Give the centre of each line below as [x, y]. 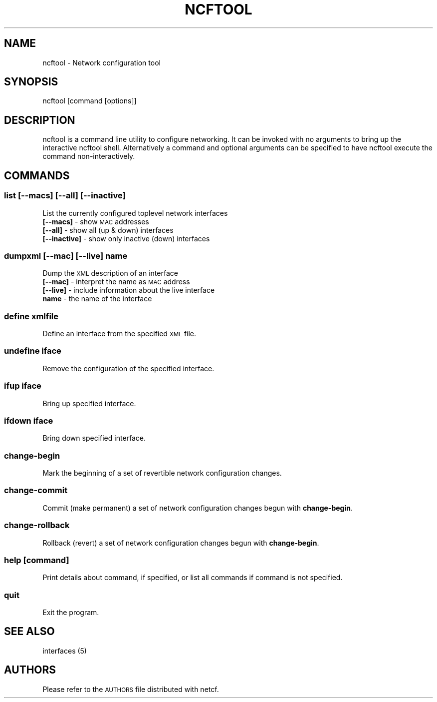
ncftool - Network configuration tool [102, 62]
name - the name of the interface [97, 299]
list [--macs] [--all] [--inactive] [65, 196]
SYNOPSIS [31, 82]
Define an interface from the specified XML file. [119, 334]
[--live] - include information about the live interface [129, 290]
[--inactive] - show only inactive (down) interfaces [126, 238]
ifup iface [23, 386]
